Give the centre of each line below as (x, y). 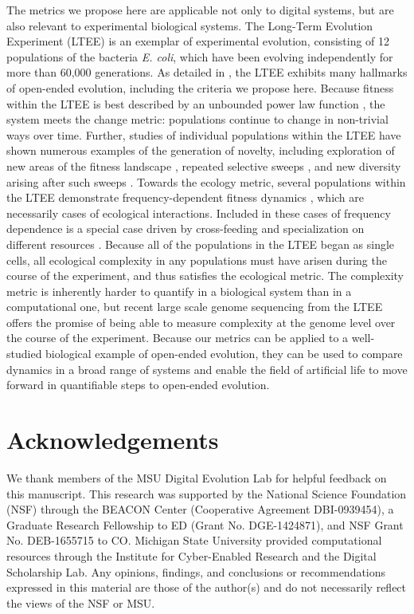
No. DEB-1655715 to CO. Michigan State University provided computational (194, 540)
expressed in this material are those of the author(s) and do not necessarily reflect (207, 587)
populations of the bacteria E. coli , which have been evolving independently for (200, 56)
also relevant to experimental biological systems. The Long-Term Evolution (190, 25)
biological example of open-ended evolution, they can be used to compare (224, 354)
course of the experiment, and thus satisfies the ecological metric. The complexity (205, 276)
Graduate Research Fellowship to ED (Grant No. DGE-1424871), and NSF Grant (205, 524)
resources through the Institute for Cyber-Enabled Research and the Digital (191, 555)
